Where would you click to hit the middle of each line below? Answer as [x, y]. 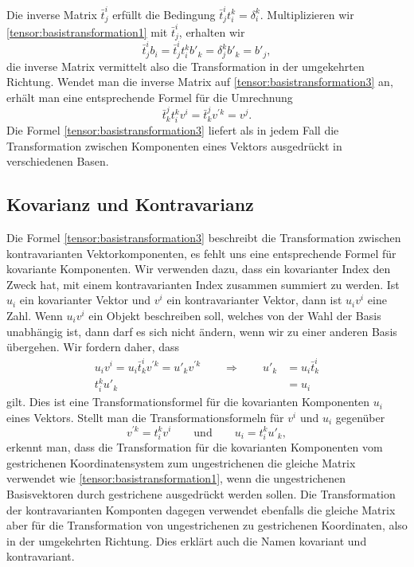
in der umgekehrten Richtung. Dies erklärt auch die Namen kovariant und [187, 540]
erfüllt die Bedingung [164, 14]
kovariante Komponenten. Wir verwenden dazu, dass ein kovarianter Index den [199, 269]
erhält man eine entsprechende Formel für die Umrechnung [150, 97]
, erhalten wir [212, 31]
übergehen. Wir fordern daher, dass [93, 347]
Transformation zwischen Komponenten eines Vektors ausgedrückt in [174, 145]
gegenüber [360, 417]
